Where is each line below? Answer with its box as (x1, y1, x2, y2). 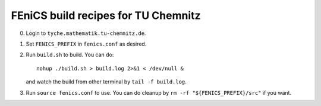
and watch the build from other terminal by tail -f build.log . (26, 78, 187, 85)
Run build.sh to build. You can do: (26, 51, 114, 59)
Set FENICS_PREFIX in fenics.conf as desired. (26, 40, 147, 47)
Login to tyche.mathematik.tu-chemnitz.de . (26, 30, 146, 37)
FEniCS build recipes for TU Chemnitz (11, 9, 202, 22)
